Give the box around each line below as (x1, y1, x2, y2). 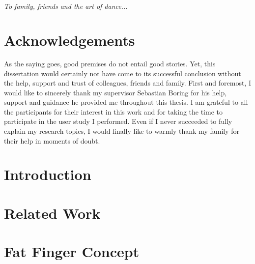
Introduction (4, 164, 91, 184)
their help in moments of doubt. (4, 135, 100, 146)
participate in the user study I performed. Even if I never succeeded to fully (4, 116, 232, 126)
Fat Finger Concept (4, 241, 140, 262)
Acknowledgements (4, 29, 135, 50)
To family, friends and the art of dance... (4, 1, 128, 11)
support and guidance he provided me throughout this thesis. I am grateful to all (4, 97, 248, 107)
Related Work (4, 203, 101, 223)
